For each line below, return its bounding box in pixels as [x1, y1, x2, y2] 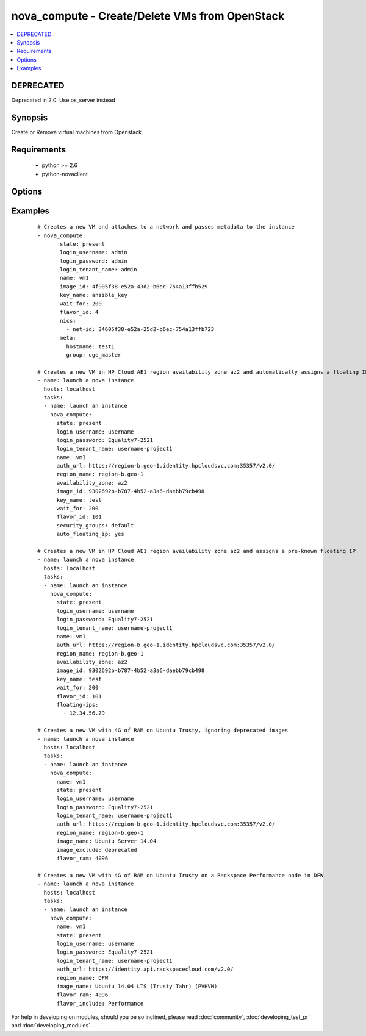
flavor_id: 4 [60, 309, 99, 316]
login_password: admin [60, 257, 128, 265]
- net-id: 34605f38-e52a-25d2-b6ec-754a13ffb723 [66, 326, 215, 332]
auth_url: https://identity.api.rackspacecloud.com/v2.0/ [56, 966, 234, 973]
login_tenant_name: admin [60, 266, 137, 273]
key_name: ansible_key [60, 291, 128, 299]
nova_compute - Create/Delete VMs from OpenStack [11, 9, 285, 23]
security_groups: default [56, 522, 134, 529]
